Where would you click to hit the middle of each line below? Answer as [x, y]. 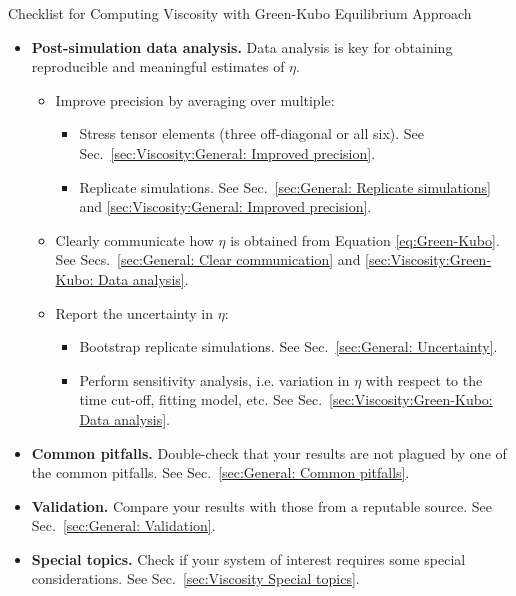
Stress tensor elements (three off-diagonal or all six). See [252, 133]
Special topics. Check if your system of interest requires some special [248, 558]
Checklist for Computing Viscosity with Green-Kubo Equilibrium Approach [240, 13]
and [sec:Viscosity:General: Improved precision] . [225, 206]
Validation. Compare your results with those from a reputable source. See [261, 505]
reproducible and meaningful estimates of [158, 66]
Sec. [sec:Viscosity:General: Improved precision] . [227, 152]
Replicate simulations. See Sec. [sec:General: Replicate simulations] [285, 186]
